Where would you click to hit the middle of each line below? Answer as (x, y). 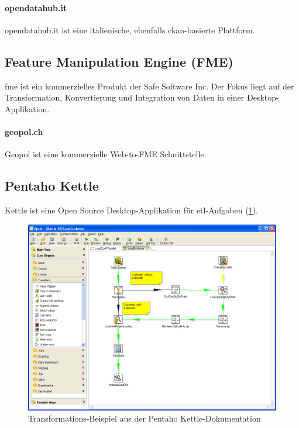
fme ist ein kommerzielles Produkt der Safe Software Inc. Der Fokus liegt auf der (149, 86)
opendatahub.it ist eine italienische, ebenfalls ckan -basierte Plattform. (130, 30)
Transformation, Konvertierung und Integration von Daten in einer (125, 97)
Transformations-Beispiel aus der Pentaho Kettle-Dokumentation (145, 418)
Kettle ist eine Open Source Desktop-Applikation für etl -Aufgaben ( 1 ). (131, 210)
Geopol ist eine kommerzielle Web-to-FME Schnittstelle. (106, 154)
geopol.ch (24, 131)
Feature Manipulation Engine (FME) (119, 61)
